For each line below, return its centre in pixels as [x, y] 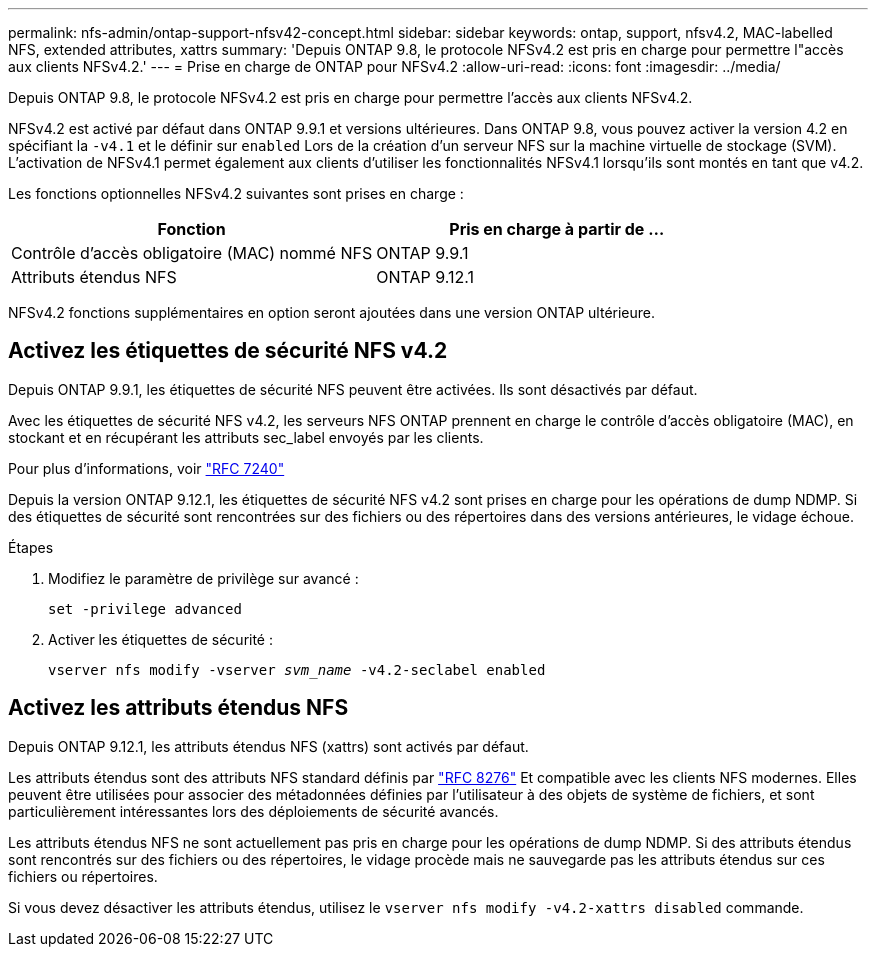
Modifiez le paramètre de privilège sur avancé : [203, 578]
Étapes [31, 547]
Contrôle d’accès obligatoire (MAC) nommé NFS [192, 253]
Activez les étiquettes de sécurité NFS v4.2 [228, 351]
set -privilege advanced [145, 608]
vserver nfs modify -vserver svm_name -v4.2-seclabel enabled [297, 669]
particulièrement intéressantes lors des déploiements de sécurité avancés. [253, 811]
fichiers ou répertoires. [83, 876]
